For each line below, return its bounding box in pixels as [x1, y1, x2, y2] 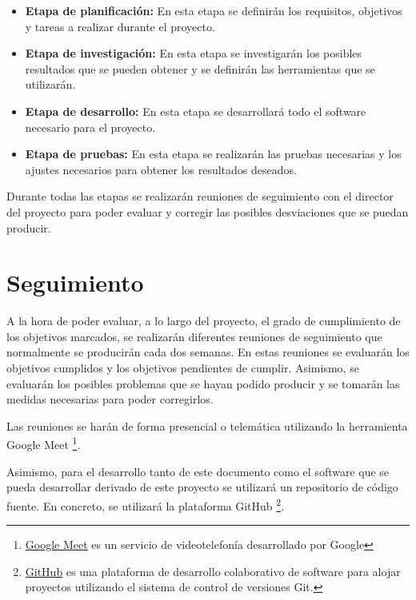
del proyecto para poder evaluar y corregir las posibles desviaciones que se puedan [6, 203, 409, 220]
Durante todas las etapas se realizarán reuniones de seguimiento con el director [6, 188, 394, 205]
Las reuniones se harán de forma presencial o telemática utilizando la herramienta [6, 417, 408, 434]
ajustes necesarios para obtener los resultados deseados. [25, 161, 297, 177]
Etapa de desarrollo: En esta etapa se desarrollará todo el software [25, 102, 366, 119]
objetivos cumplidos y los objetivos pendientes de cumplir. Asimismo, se [6, 360, 359, 376]
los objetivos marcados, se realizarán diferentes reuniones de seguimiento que [6, 328, 382, 344]
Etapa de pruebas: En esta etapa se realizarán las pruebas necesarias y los [25, 145, 402, 162]
